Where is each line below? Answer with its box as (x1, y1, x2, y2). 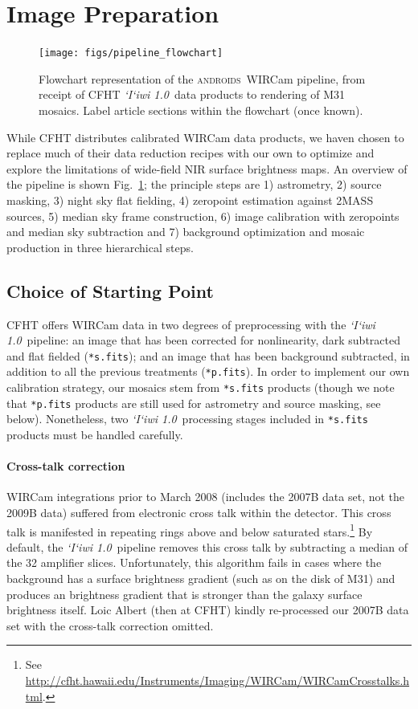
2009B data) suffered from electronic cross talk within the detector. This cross (6, 503, 391, 520)
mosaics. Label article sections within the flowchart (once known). (39, 101, 363, 118)
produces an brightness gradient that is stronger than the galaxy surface (6, 585, 363, 602)
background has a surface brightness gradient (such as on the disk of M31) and (6, 570, 395, 586)
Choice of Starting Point (6, 278, 214, 303)
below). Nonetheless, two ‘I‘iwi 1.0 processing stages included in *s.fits (6, 410, 368, 427)
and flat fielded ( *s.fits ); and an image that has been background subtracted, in (6, 347, 410, 364)
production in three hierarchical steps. (6, 238, 194, 255)
